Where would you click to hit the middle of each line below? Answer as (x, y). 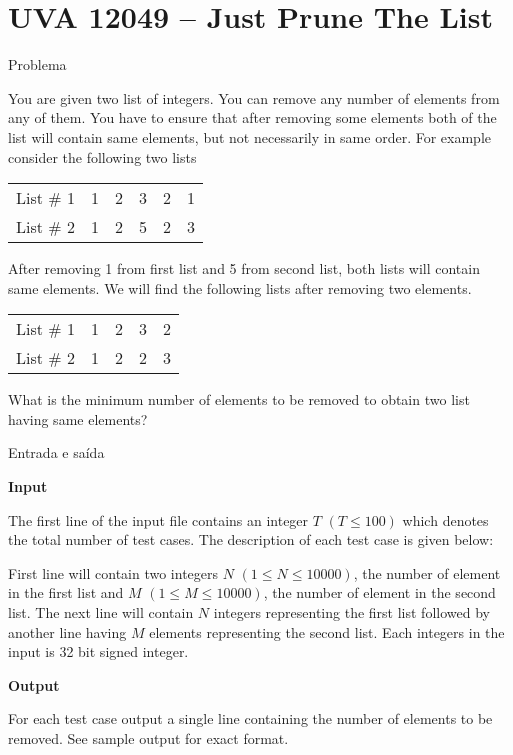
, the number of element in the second (379, 592)
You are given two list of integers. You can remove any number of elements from (254, 97)
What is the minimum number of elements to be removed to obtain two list (239, 399)
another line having (67, 631)
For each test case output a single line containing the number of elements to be (250, 718)
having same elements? (78, 418)
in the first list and (66, 592)
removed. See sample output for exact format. (148, 738)
